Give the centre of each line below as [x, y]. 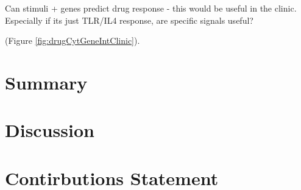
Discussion [50, 130]
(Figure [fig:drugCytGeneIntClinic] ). [73, 40]
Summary [46, 82]
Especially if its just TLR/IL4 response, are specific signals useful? [129, 20]
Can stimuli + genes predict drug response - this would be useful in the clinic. [151, 8]
